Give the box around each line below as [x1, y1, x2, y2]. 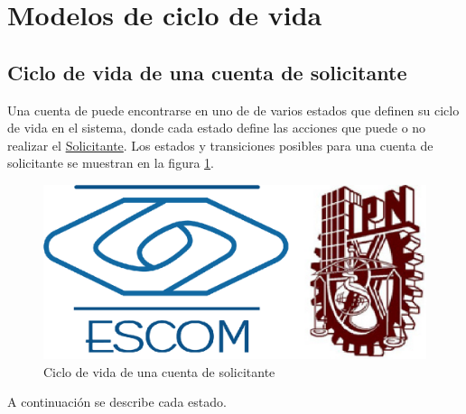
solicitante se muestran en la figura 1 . [7, 153, 214, 172]
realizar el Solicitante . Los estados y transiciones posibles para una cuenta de [7, 135, 433, 154]
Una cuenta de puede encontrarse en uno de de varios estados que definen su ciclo [7, 100, 460, 119]
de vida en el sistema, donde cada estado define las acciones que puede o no [7, 118, 426, 137]
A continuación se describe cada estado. [7, 392, 227, 411]
